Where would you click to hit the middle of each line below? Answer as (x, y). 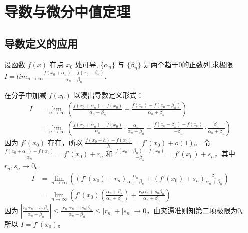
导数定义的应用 (41, 43)
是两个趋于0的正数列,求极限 (188, 64)
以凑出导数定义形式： (108, 95)
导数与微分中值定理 (67, 11)
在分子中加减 (25, 95)
